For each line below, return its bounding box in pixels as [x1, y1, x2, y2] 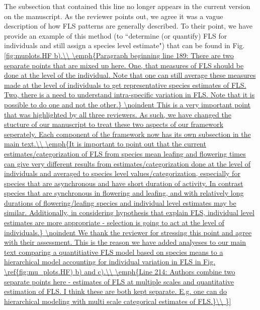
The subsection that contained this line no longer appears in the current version [4, 1, 250, 11]
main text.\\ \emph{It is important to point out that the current [4, 138, 206, 149]
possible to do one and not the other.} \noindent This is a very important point [4, 99, 251, 109]
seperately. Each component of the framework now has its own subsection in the [4, 128, 251, 139]
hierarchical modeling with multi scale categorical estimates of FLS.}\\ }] [4, 295, 231, 306]
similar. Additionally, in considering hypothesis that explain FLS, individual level [4, 207, 254, 218]
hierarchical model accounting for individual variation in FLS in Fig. [4, 256, 216, 267]
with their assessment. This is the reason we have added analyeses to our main [4, 237, 246, 247]
